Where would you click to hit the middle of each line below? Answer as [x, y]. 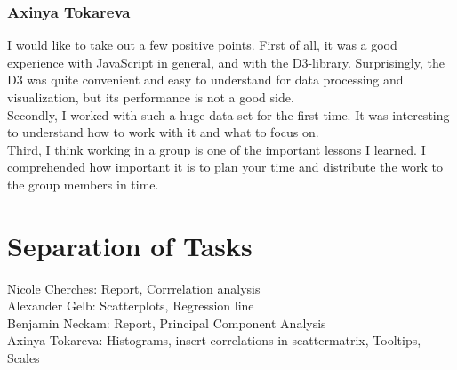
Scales [24, 358]
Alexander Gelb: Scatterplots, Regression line [131, 306]
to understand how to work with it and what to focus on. [163, 132]
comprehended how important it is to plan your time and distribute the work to [225, 167]
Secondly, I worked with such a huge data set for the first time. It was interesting [228, 114]
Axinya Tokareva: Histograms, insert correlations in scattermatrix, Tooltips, [214, 340]
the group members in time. [83, 184]
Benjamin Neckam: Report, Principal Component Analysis [167, 322]
